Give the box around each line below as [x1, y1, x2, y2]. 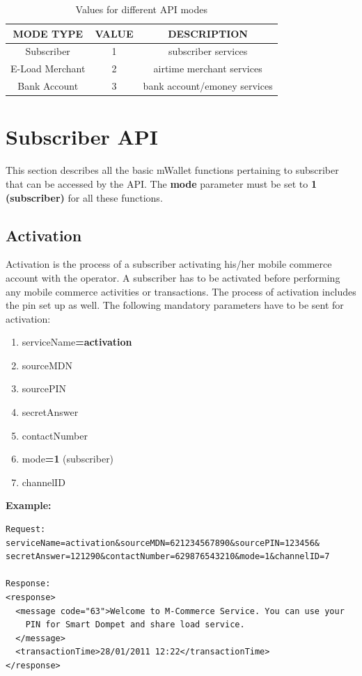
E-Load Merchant [10, 61, 86, 76]
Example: [6, 498, 52, 513]
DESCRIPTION [168, 26, 248, 40]
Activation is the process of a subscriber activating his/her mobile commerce [6, 257, 332, 271]
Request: [6, 524, 46, 535]
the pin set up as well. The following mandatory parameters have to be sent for [6, 298, 344, 312]
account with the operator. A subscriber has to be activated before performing [6, 270, 340, 284]
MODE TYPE [13, 26, 84, 40]
